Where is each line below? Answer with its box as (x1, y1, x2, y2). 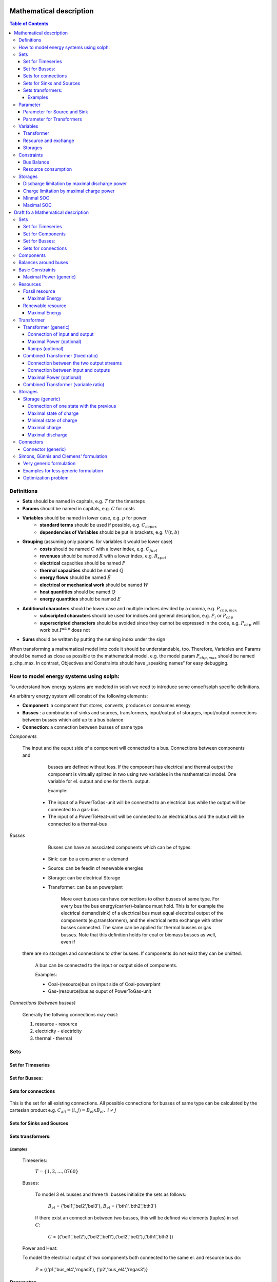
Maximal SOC (23, 202, 52, 208)
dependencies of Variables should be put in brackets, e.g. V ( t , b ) (39, 529, 180, 535)
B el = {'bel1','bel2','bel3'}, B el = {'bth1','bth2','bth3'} (48, 1203, 157, 1210)
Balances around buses (18, 259, 69, 266)
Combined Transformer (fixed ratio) (23, 353, 98, 359)
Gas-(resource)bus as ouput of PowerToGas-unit (48, 988, 151, 994)
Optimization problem (23, 475, 69, 481)
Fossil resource (23, 288, 56, 294)
